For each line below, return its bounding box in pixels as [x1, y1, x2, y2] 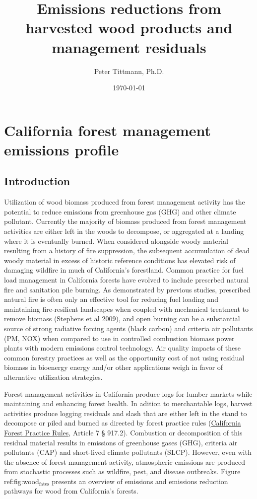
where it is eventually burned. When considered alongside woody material [4, 235, 228, 246]
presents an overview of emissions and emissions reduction [52, 476, 228, 486]
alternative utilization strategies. [4, 371, 103, 382]
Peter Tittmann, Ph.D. [94, 66, 164, 76]
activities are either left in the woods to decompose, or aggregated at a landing [4, 226, 244, 236]
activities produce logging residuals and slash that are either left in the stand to [4, 408, 247, 418]
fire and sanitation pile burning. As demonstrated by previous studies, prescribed [4, 284, 251, 294]
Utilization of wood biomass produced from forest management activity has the [4, 197, 245, 207]
